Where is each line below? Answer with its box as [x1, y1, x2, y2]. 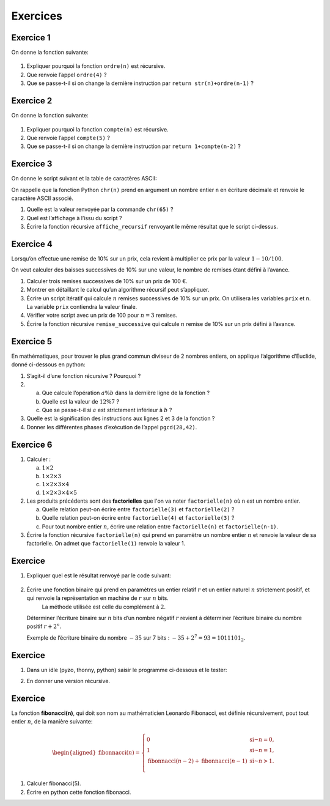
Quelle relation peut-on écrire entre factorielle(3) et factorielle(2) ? [42, 505, 235, 513]
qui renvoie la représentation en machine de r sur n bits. [26, 594, 169, 602]
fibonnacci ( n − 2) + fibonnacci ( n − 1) [147, 757, 248, 764]
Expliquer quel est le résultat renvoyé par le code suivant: [26, 572, 171, 579]
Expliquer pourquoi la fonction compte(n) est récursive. [26, 125, 169, 133]
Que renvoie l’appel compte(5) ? [26, 134, 110, 141]
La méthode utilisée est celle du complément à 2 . [42, 603, 166, 610]
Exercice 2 [11, 95, 53, 106]
